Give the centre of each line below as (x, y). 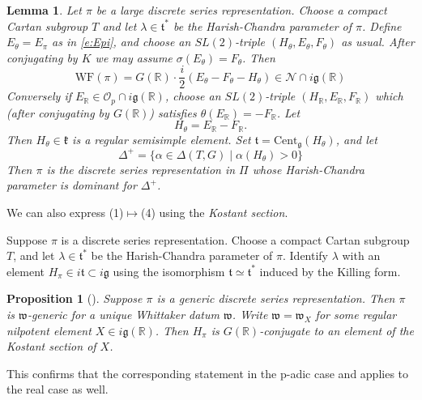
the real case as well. (58, 389)
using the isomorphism (169, 271)
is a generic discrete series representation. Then (276, 298)
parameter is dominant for (72, 185)
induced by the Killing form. (330, 271)
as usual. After (378, 42)
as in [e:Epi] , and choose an (121, 42)
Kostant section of (51, 346)
